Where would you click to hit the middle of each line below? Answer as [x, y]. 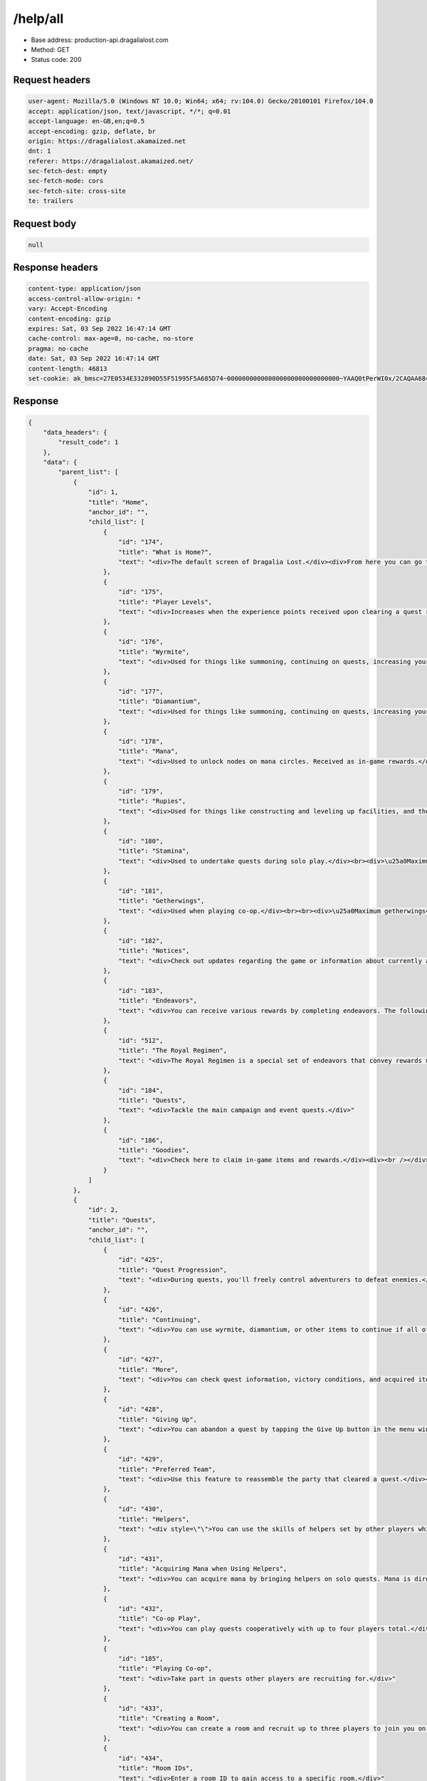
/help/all [38, 19]
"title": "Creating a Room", [169, 1718]
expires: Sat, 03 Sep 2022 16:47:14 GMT [99, 328]
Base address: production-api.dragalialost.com [100, 40]
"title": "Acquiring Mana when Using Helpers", [202, 1569]
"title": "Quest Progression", [173, 1269]
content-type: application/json [85, 289]
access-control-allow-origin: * [85, 298]
